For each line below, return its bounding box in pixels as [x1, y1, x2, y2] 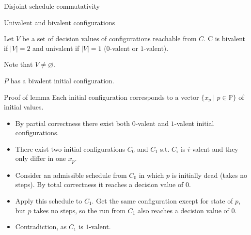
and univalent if [32, 43, 79, 53]
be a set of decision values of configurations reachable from [22, 33, 197, 44]
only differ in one [15, 153, 66, 163]
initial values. [4, 102, 44, 112]
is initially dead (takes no [172, 170, 248, 180]
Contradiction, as [15, 221, 67, 232]
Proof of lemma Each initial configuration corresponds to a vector [4, 92, 199, 102]
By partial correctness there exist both [15, 118, 130, 128]
